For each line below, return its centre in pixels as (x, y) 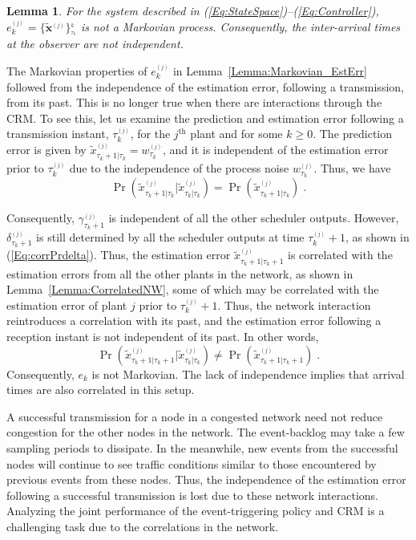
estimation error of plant (67, 305)
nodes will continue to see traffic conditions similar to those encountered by (192, 463)
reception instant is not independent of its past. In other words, (163, 337)
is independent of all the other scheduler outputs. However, (254, 218)
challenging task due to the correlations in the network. (142, 526)
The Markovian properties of (77, 70)
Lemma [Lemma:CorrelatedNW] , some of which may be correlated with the (193, 289)
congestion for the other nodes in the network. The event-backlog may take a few (206, 432)
